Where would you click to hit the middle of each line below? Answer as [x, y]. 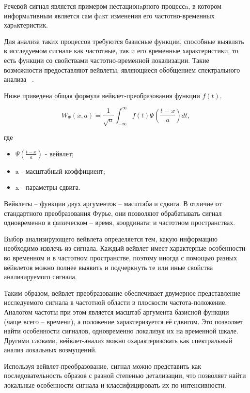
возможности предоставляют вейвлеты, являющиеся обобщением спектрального [122, 69]
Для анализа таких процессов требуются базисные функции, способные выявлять [124, 41]
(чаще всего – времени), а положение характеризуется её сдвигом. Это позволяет [124, 321]
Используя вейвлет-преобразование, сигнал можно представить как [103, 366]
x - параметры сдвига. [48, 187]
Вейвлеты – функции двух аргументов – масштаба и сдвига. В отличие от [113, 203]
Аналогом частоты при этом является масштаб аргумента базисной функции [117, 311]
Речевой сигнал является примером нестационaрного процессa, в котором [113, 6]
